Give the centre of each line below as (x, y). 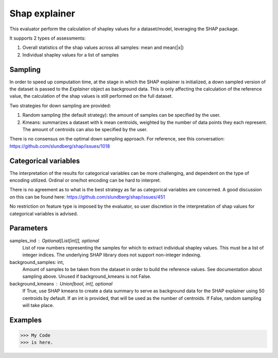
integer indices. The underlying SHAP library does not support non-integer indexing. (112, 255)
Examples (26, 320)
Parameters (29, 228)
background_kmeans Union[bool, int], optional (61, 283)
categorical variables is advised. (44, 213)
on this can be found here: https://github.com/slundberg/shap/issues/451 (87, 197)
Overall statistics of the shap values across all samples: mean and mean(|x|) (103, 48)
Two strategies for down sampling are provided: (60, 105)
